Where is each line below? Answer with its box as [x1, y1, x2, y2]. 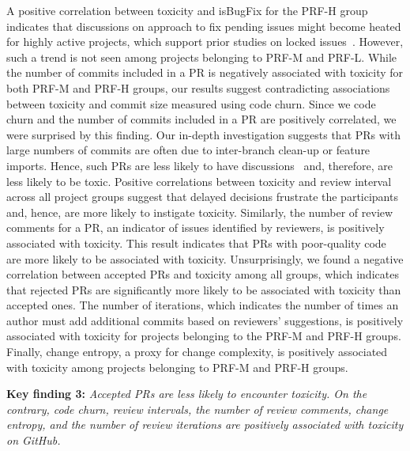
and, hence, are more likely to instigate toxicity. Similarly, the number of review [6, 203, 393, 220]
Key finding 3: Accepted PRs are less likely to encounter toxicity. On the [6, 385, 367, 402]
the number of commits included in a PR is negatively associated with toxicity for [6, 64, 404, 81]
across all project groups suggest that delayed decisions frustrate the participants [6, 188, 398, 205]
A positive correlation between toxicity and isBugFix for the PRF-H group [6, 2, 368, 18]
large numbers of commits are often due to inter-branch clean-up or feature [6, 142, 371, 158]
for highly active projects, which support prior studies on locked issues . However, [6, 33, 404, 50]
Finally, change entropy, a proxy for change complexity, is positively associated [6, 343, 388, 360]
